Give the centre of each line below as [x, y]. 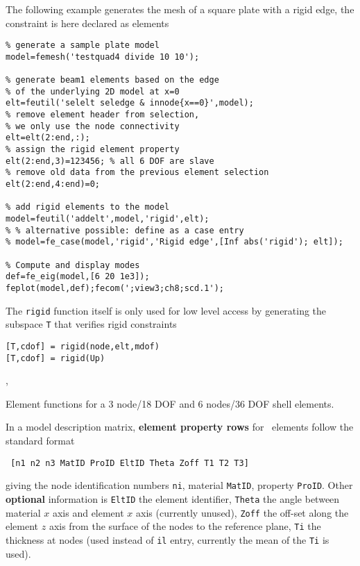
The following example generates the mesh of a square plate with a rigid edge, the [180, 9]
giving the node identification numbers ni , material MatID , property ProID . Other [179, 485]
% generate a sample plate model [83, 45]
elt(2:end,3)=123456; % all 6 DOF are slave [110, 161]
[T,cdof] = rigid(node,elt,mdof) [83, 346]
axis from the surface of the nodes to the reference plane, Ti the [185, 526]
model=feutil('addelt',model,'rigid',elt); [108, 219]
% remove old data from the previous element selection [137, 173]
